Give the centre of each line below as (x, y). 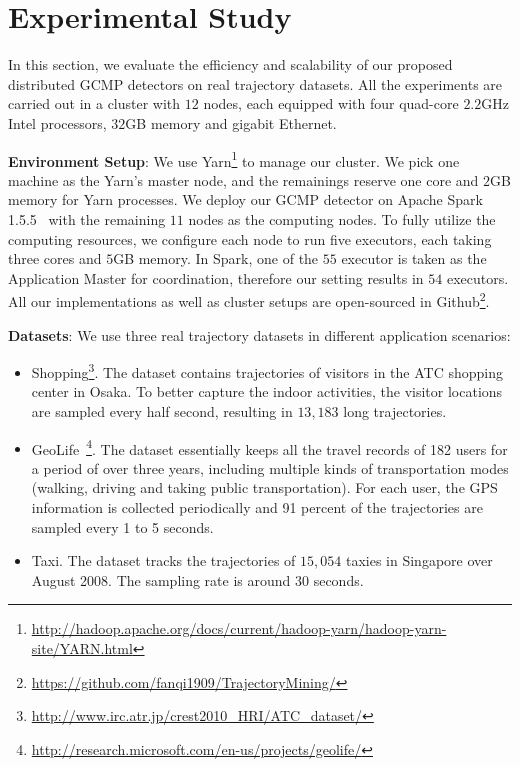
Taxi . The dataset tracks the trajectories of (163, 560)
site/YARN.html (82, 648)
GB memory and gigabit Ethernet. (231, 122)
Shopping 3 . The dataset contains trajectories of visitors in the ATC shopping (267, 370)
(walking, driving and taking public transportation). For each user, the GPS (264, 487)
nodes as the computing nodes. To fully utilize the (342, 218)
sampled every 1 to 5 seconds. (122, 526)
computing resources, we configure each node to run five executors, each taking (250, 238)
